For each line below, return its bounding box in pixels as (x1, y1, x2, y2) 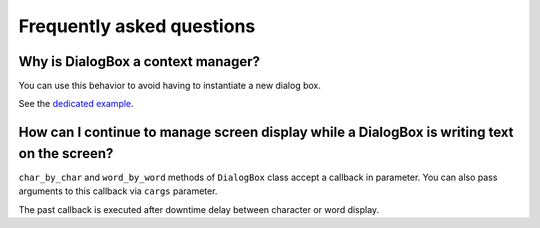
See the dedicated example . (18, 98, 134, 110)
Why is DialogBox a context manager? (18, 53, 260, 70)
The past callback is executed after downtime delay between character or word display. (18, 203, 380, 215)
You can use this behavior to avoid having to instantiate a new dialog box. (18, 80, 322, 92)
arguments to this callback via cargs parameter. (18, 185, 218, 197)
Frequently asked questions (18, 15, 256, 37)
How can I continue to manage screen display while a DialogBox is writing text (18, 124, 514, 141)
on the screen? (18, 145, 114, 162)
